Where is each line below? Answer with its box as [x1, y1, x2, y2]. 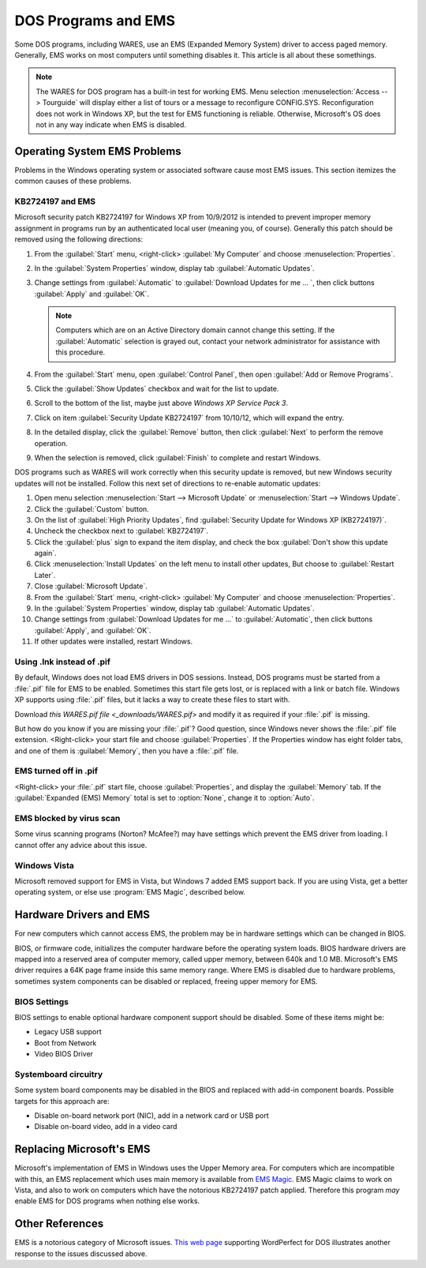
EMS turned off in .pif [14, 766, 99, 777]
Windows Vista [14, 860, 75, 871]
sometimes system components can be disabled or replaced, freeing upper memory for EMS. [14, 976, 318, 986]
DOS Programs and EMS [14, 12, 176, 29]
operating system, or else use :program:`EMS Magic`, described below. [14, 887, 246, 897]
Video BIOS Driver [34, 1049, 94, 1059]
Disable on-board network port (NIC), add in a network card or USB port [34, 1111, 269, 1120]
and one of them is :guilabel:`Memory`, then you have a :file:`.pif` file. [14, 746, 239, 756]
